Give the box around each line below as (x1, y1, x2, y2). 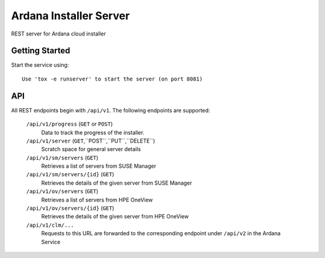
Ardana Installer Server (11, 9, 130, 22)
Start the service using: (11, 61, 69, 69)
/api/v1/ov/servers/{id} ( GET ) (26, 204, 114, 212)
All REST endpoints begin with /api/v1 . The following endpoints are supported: (11, 106, 211, 114)
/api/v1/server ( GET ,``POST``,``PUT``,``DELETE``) (26, 137, 156, 144)
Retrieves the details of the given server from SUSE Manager (41, 179, 193, 186)
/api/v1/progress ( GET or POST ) (26, 120, 113, 127)
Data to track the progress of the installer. (41, 129, 144, 136)
